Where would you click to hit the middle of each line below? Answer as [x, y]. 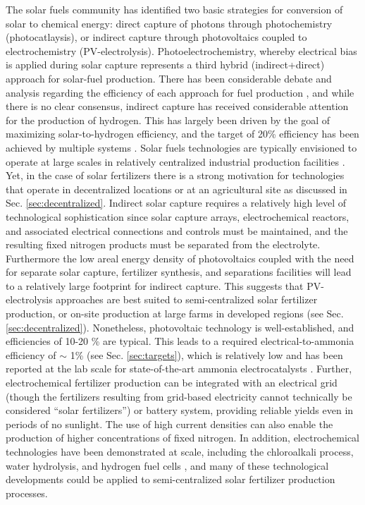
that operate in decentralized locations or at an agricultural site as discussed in [177, 189]
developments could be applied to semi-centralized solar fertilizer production [171, 479]
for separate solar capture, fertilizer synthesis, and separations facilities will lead [179, 272]
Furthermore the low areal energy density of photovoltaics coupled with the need [180, 258]
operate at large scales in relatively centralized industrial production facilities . [175, 161]
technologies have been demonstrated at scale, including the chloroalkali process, [180, 451]
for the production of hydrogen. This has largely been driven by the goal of [168, 120]
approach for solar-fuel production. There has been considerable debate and [169, 78]
